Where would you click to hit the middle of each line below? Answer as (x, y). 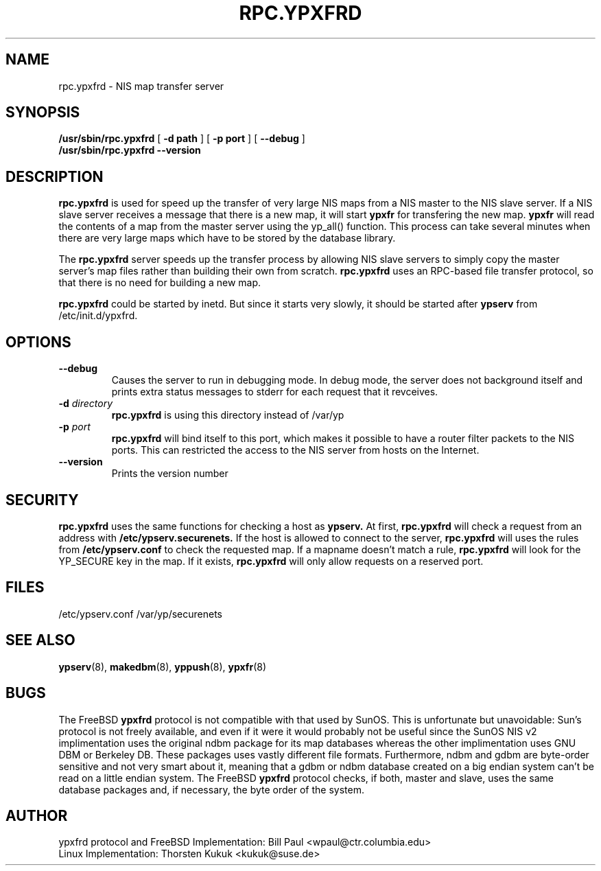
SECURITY (42, 500)
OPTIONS (38, 342)
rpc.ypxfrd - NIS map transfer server (141, 86)
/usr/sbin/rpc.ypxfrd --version (130, 150)
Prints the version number (170, 474)
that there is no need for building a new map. (160, 283)
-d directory (86, 404)
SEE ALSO (40, 640)
